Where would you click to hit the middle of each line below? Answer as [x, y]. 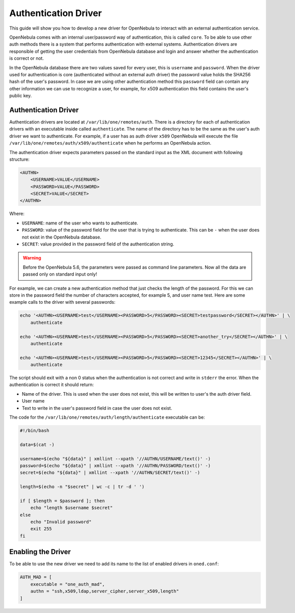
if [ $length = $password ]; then [62, 501]
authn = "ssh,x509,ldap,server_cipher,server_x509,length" [105, 591]
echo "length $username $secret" [72, 508]
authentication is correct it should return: [52, 385]
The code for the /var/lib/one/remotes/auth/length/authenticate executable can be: [107, 417]
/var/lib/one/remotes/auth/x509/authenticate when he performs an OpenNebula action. [110, 143]
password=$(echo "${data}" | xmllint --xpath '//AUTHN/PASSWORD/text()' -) [115, 465]
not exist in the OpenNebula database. [62, 237]
